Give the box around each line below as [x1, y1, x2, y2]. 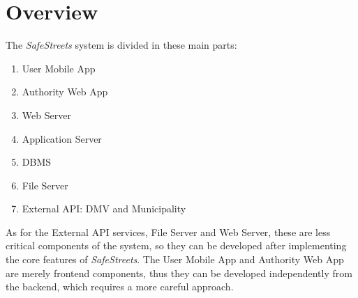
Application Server [22, 131, 102, 146]
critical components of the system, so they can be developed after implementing [6, 238, 347, 253]
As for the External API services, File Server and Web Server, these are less [6, 224, 331, 239]
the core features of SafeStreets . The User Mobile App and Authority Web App [6, 252, 344, 267]
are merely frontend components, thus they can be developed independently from [6, 265, 352, 280]
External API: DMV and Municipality [22, 201, 186, 216]
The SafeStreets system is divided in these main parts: [6, 38, 237, 52]
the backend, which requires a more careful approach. [6, 279, 234, 294]
